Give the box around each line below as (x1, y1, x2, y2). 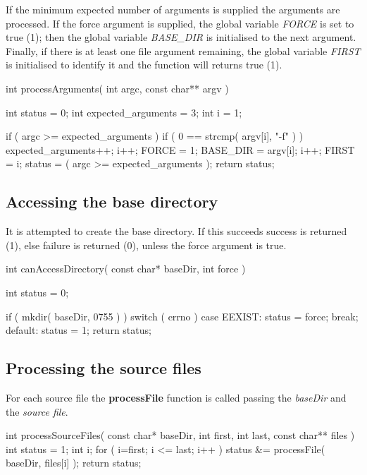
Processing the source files (6, 357, 201, 379)
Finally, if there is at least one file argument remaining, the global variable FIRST (6, 43, 361, 58)
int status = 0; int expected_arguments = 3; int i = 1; (6, 104, 242, 119)
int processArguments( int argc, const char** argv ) (6, 80, 229, 95)
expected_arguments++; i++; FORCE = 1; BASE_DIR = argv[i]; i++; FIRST (6, 142, 355, 157)
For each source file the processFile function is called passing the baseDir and (6, 390, 347, 404)
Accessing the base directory (6, 191, 218, 212)
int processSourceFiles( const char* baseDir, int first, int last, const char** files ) (6, 428, 355, 443)
